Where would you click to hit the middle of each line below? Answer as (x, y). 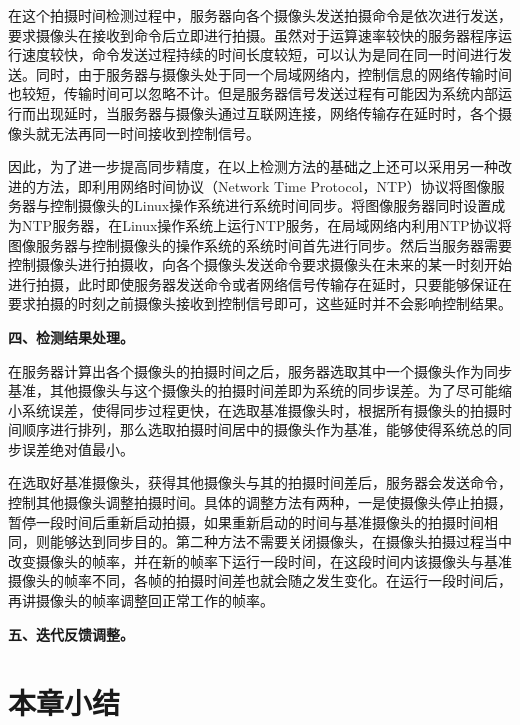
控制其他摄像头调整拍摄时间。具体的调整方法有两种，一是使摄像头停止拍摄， (260, 502)
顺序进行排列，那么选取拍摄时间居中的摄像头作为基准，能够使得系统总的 (259, 429)
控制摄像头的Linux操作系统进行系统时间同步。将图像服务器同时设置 (270, 205)
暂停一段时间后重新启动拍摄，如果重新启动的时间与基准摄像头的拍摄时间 (246, 521)
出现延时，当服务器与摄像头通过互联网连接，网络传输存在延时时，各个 (266, 112)
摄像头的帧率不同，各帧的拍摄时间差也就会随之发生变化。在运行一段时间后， (260, 580)
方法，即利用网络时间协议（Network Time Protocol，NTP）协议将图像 (263, 185)
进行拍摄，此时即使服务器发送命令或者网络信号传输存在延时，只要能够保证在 (260, 283)
